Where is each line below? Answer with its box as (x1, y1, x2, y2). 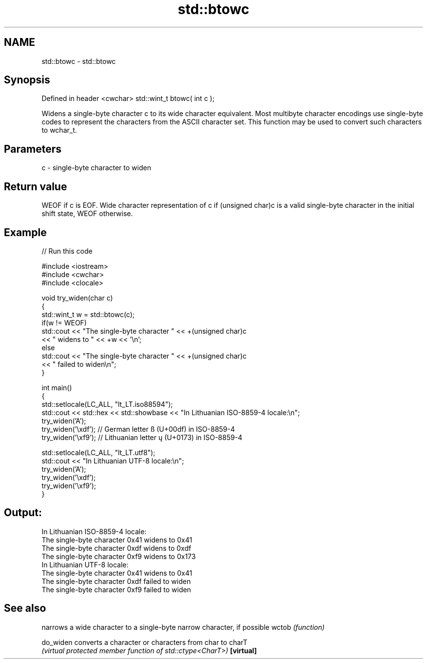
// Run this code (41, 246, 93, 255)
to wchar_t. (41, 126, 77, 135)
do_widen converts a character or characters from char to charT (41, 638, 248, 646)
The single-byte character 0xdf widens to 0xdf (41, 543, 192, 552)
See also (4, 602, 46, 615)
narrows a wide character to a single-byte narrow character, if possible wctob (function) (41, 623, 325, 631)
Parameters (4, 142, 61, 155)
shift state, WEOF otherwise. (41, 209, 133, 218)
